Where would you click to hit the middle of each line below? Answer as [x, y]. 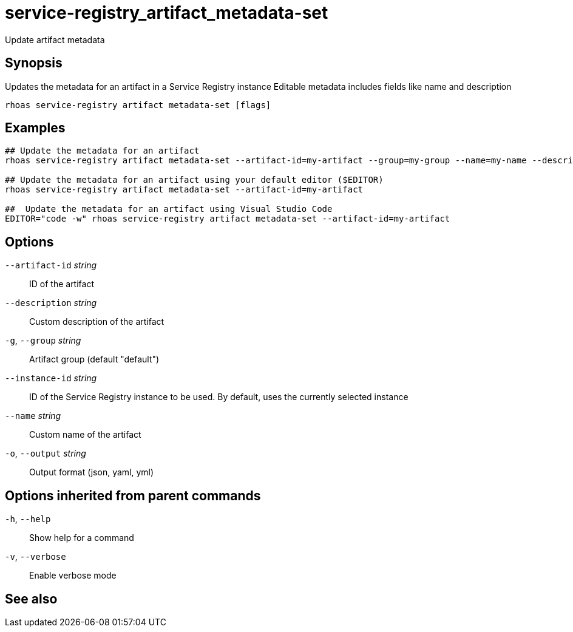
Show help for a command [82, 538]
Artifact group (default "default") [94, 359]
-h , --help [28, 519]
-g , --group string [43, 341]
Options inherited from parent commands [133, 495]
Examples [35, 128]
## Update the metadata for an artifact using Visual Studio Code [169, 209]
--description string [51, 303]
